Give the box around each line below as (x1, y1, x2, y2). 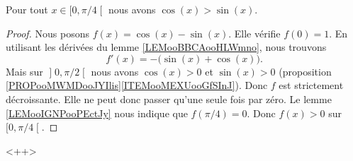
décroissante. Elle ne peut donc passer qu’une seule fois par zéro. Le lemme (6, 91, 332, 106)
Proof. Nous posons (6, 25, 90, 40)
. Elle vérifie (228, 25, 281, 40)
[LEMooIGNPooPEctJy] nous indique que (6, 105, 188, 120)
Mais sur (6, 64, 43, 78)
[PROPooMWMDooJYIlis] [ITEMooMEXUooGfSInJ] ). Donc (6, 78, 268, 93)
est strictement (279, 78, 344, 93)
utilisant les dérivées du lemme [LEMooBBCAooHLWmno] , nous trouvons (6, 40, 327, 54)
